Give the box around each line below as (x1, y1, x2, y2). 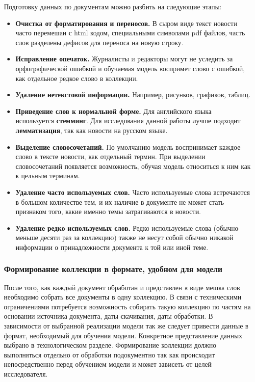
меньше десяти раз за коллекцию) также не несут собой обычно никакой (15, 232, 233, 243)
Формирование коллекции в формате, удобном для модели (4, 263, 223, 275)
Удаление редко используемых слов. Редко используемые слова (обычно (15, 222, 238, 233)
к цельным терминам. (15, 170, 80, 181)
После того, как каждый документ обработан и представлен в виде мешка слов (4, 282, 240, 292)
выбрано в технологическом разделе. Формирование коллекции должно (4, 340, 217, 350)
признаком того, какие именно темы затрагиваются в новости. (15, 206, 201, 217)
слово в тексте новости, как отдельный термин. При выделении (15, 151, 205, 162)
